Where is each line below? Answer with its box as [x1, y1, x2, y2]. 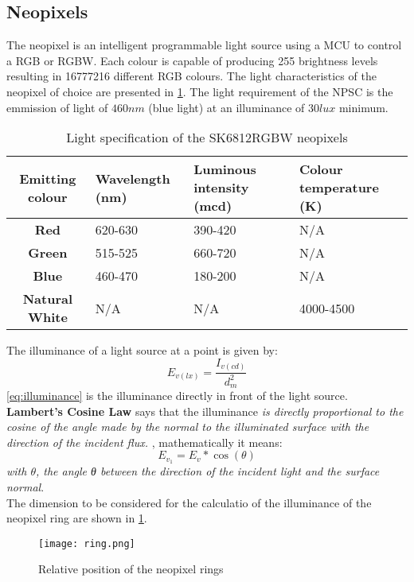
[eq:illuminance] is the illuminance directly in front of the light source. [6, 387, 348, 404]
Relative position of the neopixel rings [38, 561, 224, 577]
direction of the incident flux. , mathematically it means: [6, 433, 283, 450]
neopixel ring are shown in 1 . [6, 510, 147, 526]
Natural [22, 289, 73, 308]
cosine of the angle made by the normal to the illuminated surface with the [6, 418, 369, 435]
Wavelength [95, 169, 170, 188]
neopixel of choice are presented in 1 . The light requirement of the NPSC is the [6, 83, 393, 99]
